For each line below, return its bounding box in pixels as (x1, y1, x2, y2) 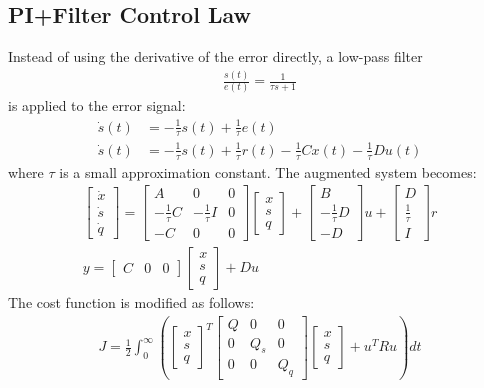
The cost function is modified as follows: (8, 291, 255, 312)
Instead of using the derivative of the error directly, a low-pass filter (8, 46, 423, 67)
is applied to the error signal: (8, 95, 186, 116)
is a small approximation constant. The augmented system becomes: (59, 161, 477, 182)
